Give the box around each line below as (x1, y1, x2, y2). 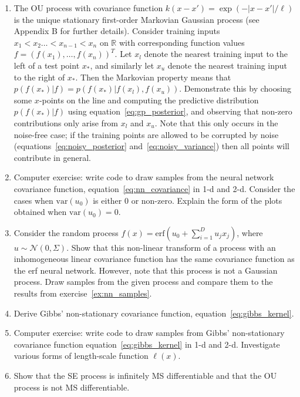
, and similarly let (90, 59, 154, 71)
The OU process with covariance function (14, 2, 163, 14)
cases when (14, 194, 53, 206)
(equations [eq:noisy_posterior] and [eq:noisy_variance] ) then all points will (14, 140, 290, 152)
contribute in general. (14, 151, 91, 163)
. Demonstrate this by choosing (179, 82, 291, 95)
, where (237, 226, 263, 238)
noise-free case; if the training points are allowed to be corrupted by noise (14, 128, 279, 140)
